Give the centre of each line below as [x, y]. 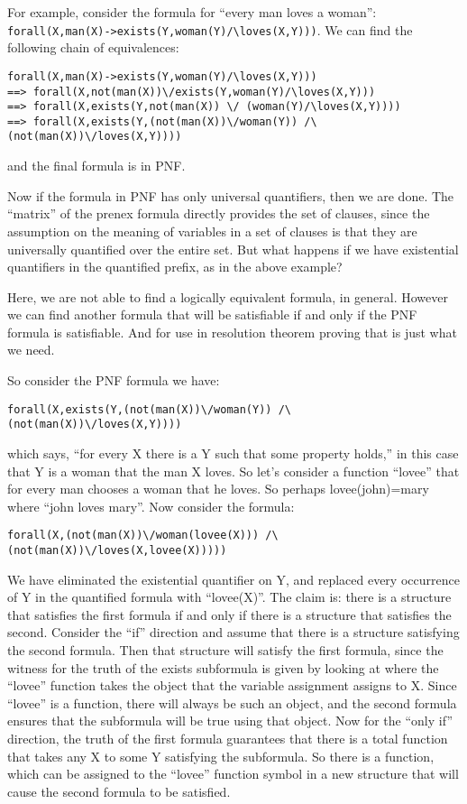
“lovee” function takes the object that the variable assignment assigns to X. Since [232, 685]
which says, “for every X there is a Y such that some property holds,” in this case [233, 453]
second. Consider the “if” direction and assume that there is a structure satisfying [233, 632]
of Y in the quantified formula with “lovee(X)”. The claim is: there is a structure [229, 597]
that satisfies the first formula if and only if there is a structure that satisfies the [229, 614]
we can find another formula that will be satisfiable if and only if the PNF [212, 314]
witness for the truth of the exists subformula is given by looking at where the [223, 667]
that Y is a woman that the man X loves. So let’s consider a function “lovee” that [233, 471]
